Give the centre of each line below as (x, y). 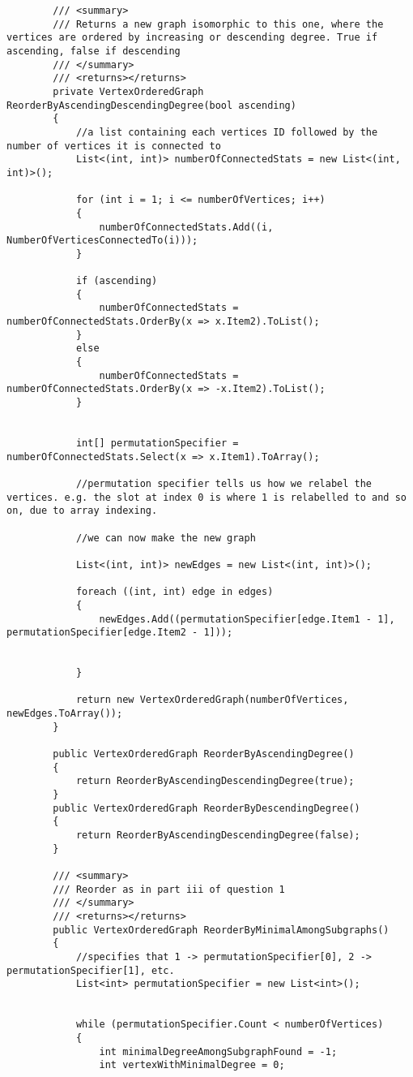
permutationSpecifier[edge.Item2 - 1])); (120, 633)
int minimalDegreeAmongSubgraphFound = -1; (218, 1051)
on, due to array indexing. (82, 511)
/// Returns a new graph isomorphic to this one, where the (218, 24)
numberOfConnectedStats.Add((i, (186, 227)
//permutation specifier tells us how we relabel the (224, 483)
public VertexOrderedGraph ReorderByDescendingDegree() (206, 808)
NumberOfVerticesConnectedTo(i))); (102, 241)
